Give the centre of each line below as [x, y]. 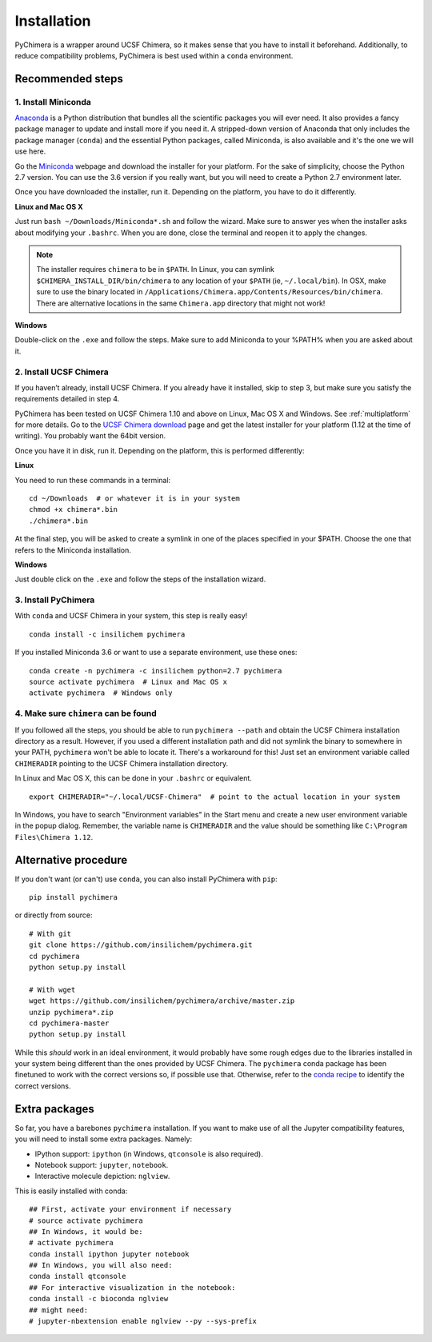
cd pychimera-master [69, 1023]
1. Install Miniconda [53, 102]
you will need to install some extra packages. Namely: [103, 1139]
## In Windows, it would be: [86, 1231]
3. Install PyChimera [55, 600]
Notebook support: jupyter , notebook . [102, 1164]
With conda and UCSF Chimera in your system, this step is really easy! [131, 616]
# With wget [52, 989]
